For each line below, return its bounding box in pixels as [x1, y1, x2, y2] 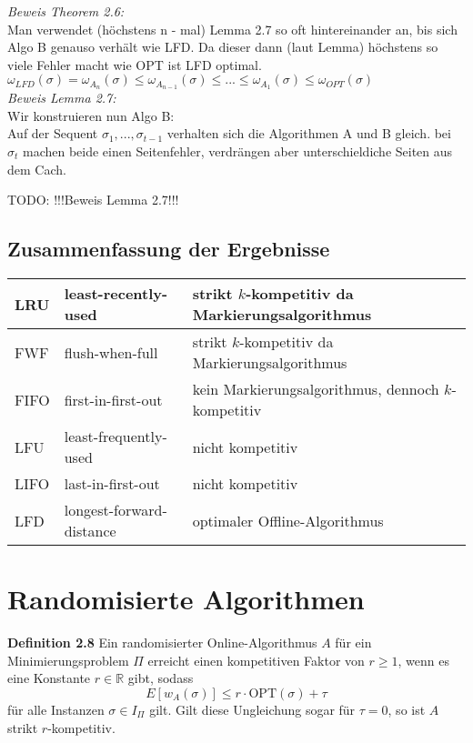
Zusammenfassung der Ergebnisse [7, 235, 330, 263]
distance [64, 520, 116, 541]
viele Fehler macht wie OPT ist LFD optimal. [7, 55, 262, 74]
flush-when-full [64, 341, 158, 363]
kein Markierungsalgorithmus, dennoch [192, 378, 439, 399]
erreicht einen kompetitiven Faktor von [147, 650, 365, 669]
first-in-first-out [64, 388, 163, 410]
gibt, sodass [127, 668, 194, 688]
